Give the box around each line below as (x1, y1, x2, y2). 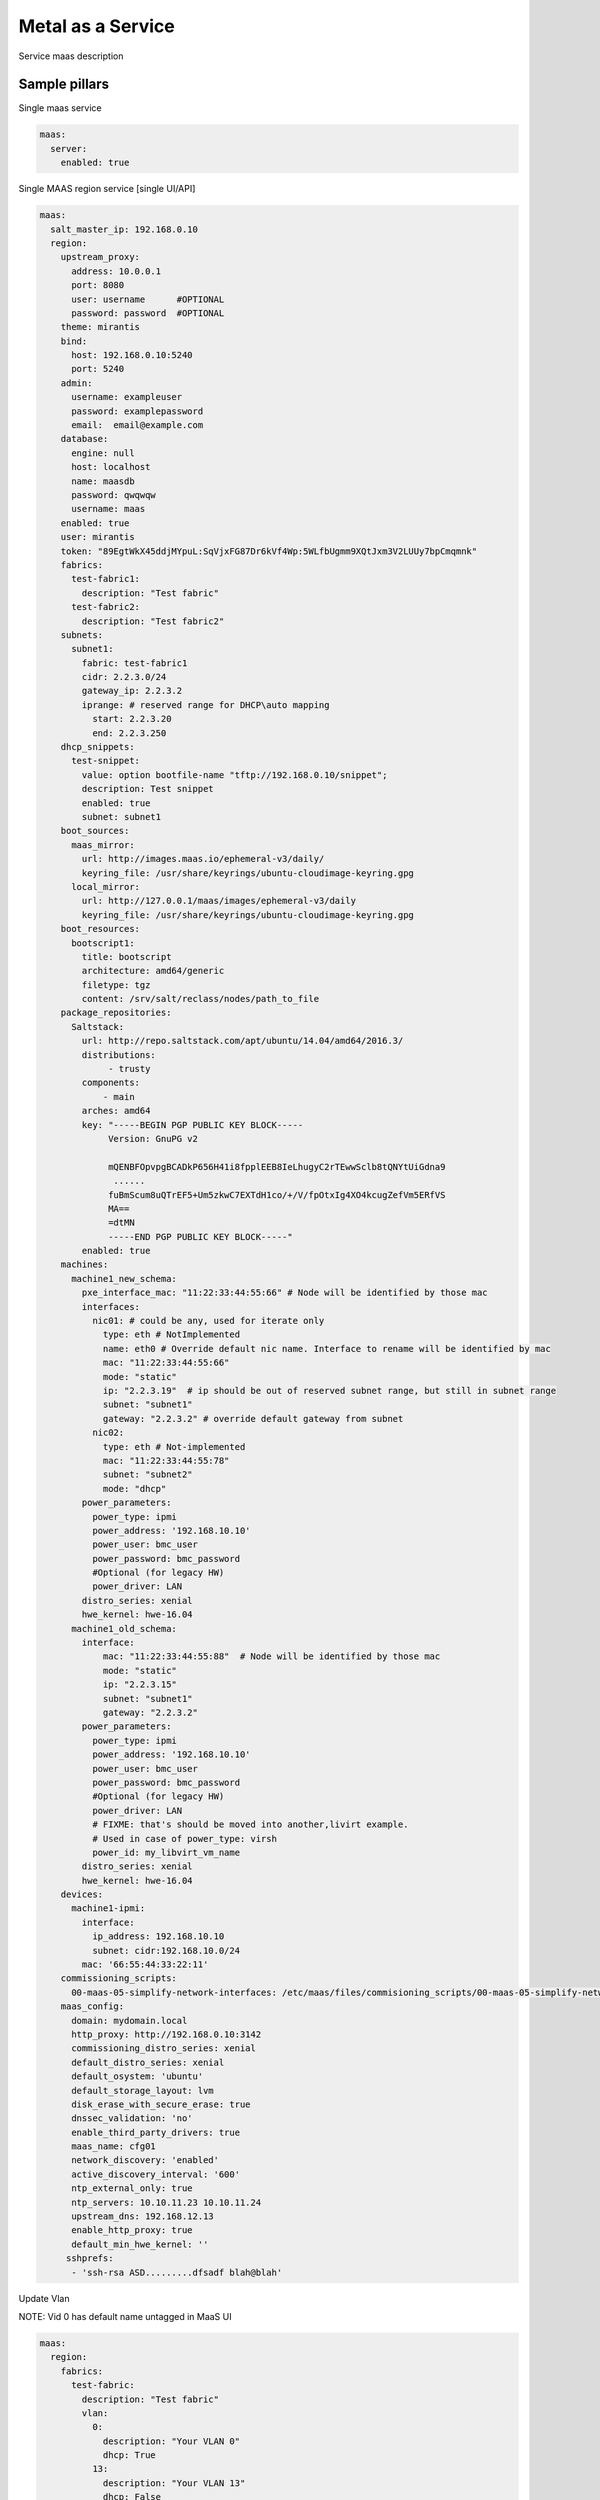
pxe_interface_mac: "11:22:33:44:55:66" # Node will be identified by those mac (81, 1287, 489, 1299)
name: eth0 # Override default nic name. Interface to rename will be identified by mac (102, 1343, 552, 1354)
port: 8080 (71, 280, 125, 291)
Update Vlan (18, 2292, 70, 2304)
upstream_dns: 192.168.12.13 (71, 2211, 214, 2222)
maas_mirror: (71, 839, 135, 850)
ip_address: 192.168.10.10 (91, 1931, 225, 1942)
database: (60, 433, 109, 445)
